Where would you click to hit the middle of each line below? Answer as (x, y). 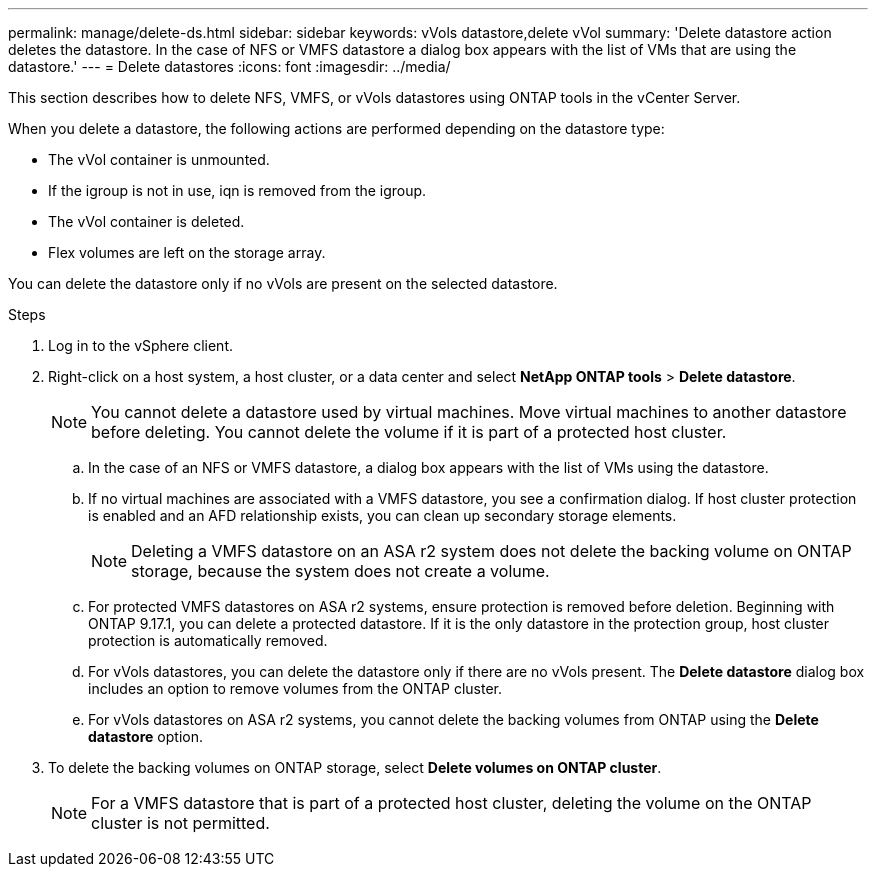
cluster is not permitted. (180, 823)
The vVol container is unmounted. (159, 159)
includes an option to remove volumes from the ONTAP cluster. (295, 688)
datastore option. (145, 736)
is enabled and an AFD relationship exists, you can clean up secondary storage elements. (382, 515)
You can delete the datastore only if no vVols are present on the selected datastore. (283, 283)
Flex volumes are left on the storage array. (187, 252)
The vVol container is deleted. (146, 221)
